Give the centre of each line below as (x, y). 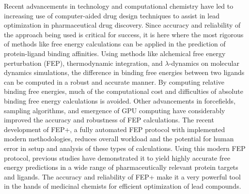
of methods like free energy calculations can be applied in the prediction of (115, 44)
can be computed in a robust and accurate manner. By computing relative (114, 82)
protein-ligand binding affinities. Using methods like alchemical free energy (115, 53)
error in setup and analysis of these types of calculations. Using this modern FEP (125, 148)
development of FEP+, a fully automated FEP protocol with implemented (115, 129)
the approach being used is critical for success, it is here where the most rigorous (124, 34)
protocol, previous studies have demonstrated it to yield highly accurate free (117, 157)
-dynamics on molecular (204, 63)
